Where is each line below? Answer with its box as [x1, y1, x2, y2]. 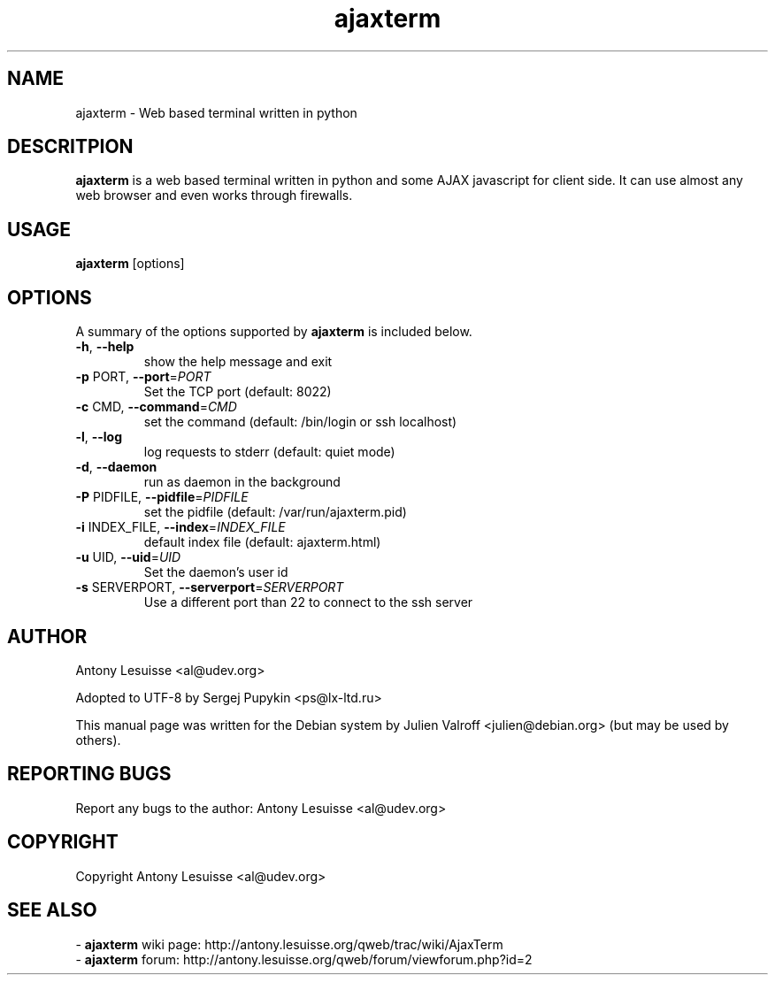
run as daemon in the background [143, 474, 341, 490]
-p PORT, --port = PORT [75, 369, 211, 385]
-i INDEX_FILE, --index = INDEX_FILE [75, 519, 286, 535]
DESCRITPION [7, 135, 134, 158]
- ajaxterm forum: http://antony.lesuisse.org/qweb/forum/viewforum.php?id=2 [75, 951, 533, 967]
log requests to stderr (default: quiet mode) [143, 444, 395, 460]
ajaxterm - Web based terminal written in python [75, 104, 357, 120]
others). [75, 732, 121, 748]
